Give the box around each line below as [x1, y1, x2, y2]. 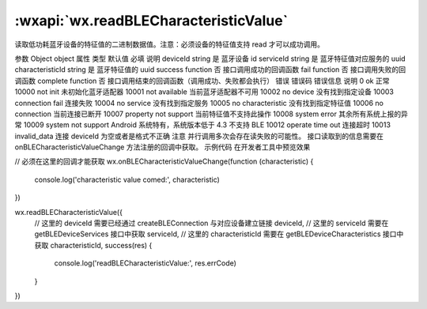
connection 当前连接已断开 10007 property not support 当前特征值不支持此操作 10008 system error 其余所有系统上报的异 [14, 109, 409, 119]
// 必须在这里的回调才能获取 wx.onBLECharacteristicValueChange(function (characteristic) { [14, 156, 314, 166]
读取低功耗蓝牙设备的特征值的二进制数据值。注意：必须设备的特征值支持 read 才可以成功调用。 [14, 40, 324, 49]
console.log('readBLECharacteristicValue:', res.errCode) [54, 258, 237, 268]
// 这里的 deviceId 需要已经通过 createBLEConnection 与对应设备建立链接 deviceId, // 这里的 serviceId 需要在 [34, 218, 389, 228]
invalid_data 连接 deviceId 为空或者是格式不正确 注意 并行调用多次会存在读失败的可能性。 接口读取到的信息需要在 [14, 131, 384, 141]
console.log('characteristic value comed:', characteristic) [34, 175, 221, 184]
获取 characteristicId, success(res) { [34, 240, 153, 250]
